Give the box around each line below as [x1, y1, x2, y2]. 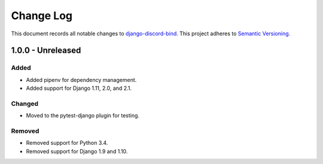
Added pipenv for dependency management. [26, 76, 137, 83]
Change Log [11, 9, 73, 22]
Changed [11, 99, 39, 108]
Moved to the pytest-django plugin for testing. [26, 112, 140, 119]
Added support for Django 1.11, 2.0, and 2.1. [26, 84, 132, 92]
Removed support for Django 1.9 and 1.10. [26, 147, 128, 155]
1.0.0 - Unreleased [11, 45, 81, 56]
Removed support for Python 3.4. [26, 139, 108, 147]
